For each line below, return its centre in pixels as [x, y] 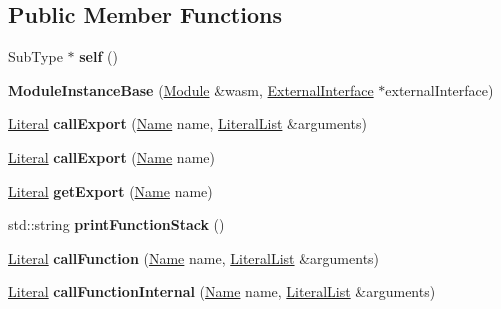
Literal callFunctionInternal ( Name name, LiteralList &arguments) [222, 291]
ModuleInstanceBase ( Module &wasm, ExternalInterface [191, 89]
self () [98, 56]
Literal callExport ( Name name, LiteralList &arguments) [187, 123]
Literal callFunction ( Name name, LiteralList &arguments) [194, 257]
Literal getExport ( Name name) [110, 190]
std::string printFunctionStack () [116, 224]
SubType [35, 56]
